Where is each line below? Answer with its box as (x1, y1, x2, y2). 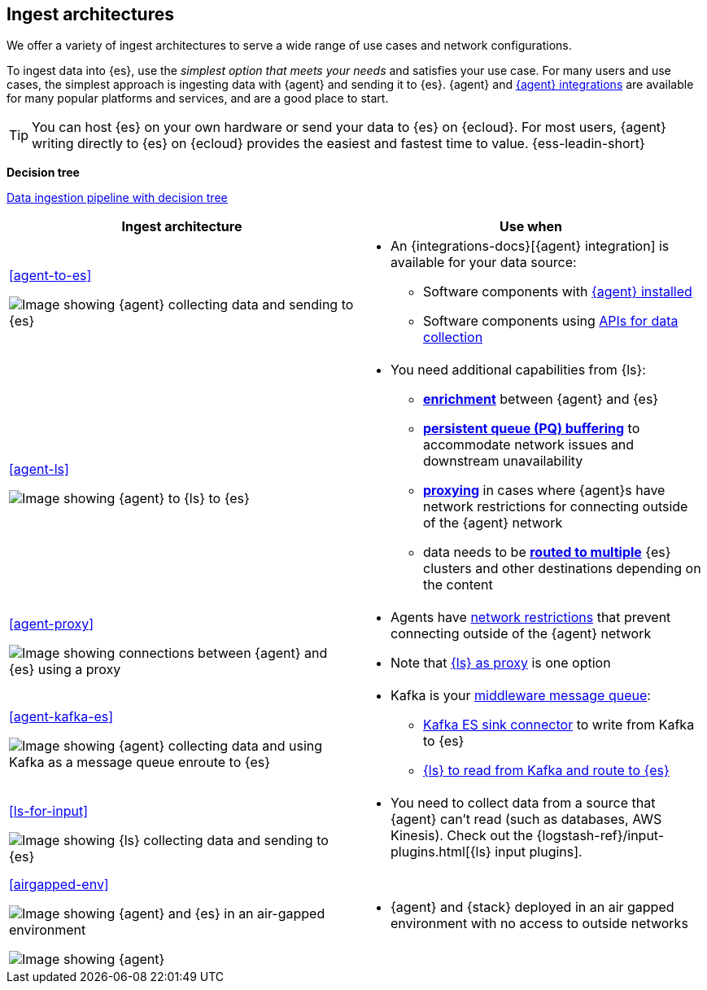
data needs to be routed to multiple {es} (423, 544, 671, 561)
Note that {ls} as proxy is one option (391, 655, 611, 672)
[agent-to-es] (9, 267, 92, 284)
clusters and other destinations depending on (423, 560, 701, 577)
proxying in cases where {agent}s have (423, 482, 666, 499)
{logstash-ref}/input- (536, 827, 665, 844)
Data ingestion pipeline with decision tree (7, 191, 228, 205)
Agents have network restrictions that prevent (391, 609, 671, 626)
